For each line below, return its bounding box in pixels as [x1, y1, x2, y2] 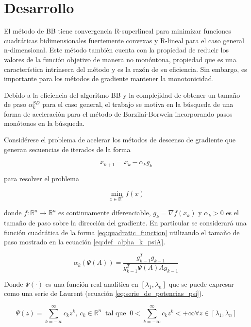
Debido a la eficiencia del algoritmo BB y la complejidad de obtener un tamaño [4, 89, 240, 100]
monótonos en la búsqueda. [4, 118, 85, 128]
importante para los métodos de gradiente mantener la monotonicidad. [4, 73, 214, 84]
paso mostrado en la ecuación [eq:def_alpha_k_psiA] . [4, 237, 166, 247]
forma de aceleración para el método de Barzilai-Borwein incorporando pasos [4, 108, 233, 119]
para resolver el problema [4, 173, 80, 184]
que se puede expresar [168, 278, 234, 289]
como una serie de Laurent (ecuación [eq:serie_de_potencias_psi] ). [4, 288, 204, 298]
